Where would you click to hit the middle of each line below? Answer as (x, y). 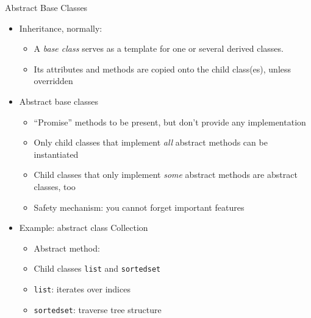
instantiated (56, 154)
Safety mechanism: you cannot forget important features (139, 207)
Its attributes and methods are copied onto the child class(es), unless (163, 69)
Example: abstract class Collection (84, 228)
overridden (53, 81)
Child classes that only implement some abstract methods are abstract (166, 175)
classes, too (55, 186)
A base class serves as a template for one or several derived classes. (159, 48)
